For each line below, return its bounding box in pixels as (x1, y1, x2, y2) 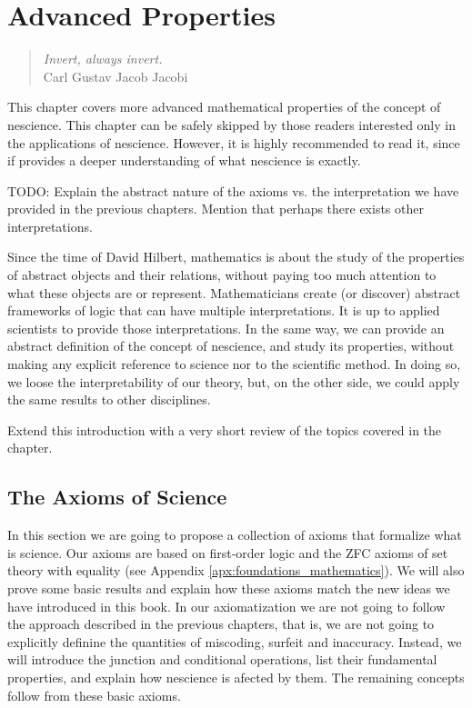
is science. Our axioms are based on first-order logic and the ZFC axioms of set (7, 543, 448, 562)
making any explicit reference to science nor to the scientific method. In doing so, (7, 354, 461, 374)
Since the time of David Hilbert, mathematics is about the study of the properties (7, 247, 465, 266)
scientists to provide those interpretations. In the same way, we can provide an (7, 318, 445, 337)
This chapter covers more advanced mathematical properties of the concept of (7, 97, 441, 116)
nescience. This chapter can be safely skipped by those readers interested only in (7, 115, 456, 134)
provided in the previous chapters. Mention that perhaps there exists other (7, 199, 424, 218)
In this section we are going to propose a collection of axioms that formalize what (7, 525, 462, 544)
